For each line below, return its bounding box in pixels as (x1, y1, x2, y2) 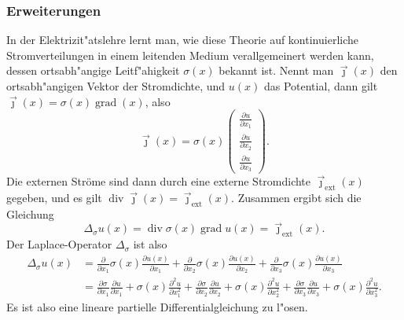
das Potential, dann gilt (263, 78, 378, 94)
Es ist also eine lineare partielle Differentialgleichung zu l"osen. (6, 298, 308, 314)
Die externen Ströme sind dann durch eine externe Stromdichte (6, 173, 311, 189)
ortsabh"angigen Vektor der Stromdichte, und (6, 78, 226, 94)
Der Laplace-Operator (6, 236, 112, 252)
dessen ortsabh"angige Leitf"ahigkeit (6, 62, 180, 79)
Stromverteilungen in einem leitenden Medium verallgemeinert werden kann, (6, 46, 374, 63)
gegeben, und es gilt (6, 189, 102, 205)
